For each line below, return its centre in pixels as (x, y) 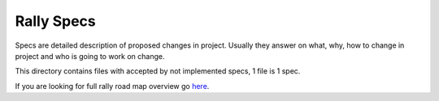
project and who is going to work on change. (90, 56)
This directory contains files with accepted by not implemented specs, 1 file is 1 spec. (158, 71)
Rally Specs (56, 21)
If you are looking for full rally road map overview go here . (112, 86)
